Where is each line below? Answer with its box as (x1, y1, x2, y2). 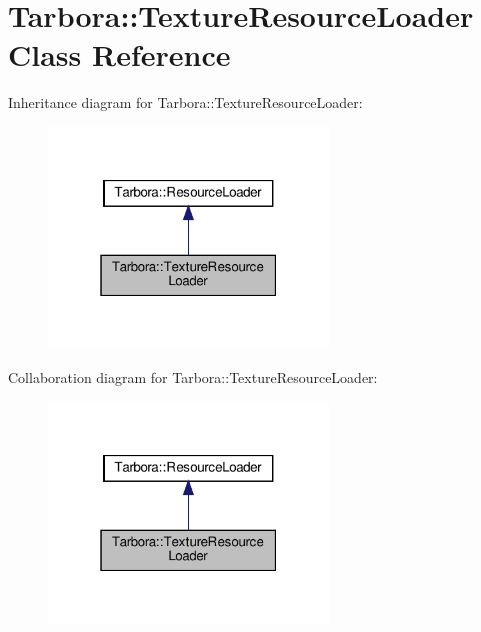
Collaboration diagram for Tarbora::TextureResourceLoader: (8, 367, 378, 387)
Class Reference (8, 34, 231, 75)
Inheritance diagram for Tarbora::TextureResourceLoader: (8, 92, 363, 113)
